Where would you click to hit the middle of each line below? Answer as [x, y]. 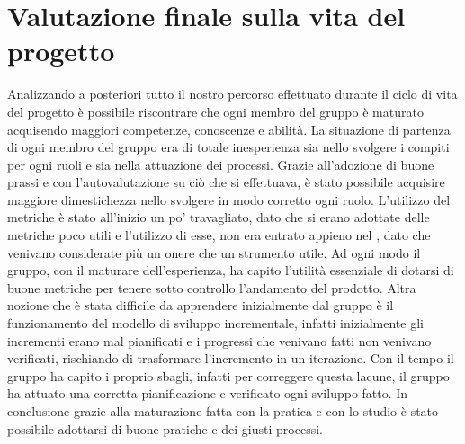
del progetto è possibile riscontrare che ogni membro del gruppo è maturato [215, 111]
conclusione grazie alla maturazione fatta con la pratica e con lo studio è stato [223, 411]
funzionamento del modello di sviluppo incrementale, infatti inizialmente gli [215, 323]
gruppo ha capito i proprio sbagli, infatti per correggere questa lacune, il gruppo [228, 375]
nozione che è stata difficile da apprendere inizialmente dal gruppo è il [201, 305]
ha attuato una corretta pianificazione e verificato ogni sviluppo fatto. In [208, 393]
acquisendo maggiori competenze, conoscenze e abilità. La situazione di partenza [229, 129]
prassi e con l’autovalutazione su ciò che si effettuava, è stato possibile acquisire [226, 182]
